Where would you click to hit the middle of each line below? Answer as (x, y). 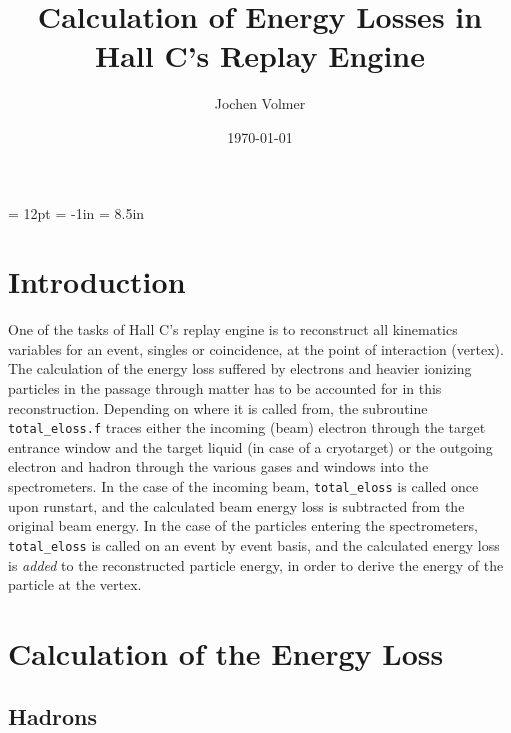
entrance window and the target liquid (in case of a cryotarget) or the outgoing (250, 446)
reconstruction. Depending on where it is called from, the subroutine (218, 407)
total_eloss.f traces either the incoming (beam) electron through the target (247, 427)
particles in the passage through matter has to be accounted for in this (225, 388)
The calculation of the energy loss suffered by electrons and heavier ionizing (240, 368)
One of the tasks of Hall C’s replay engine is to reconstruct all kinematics (233, 329)
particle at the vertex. (75, 584)
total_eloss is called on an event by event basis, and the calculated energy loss (254, 544)
